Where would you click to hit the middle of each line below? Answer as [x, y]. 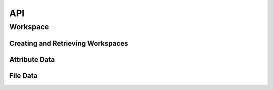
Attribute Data [32, 59]
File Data [24, 76]
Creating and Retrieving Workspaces [69, 43]
